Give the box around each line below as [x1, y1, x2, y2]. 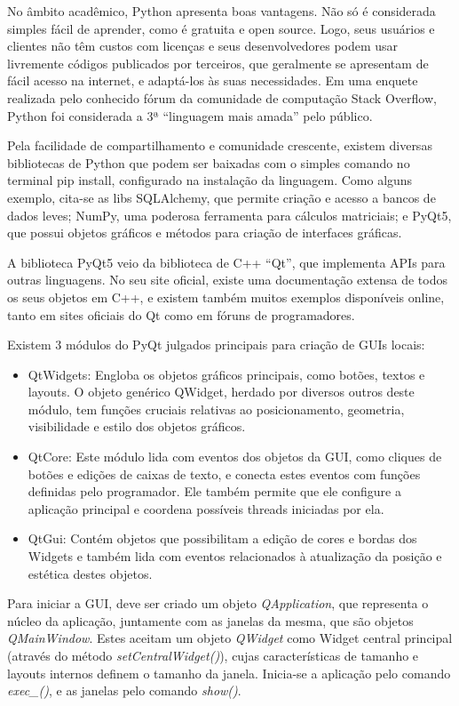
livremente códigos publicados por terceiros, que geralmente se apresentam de [7, 53, 429, 72]
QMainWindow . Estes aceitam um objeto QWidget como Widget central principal [7, 629, 453, 647]
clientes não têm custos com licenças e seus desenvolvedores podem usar [7, 36, 399, 55]
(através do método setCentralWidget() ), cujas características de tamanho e [7, 646, 419, 664]
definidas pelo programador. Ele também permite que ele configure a [28, 482, 401, 501]
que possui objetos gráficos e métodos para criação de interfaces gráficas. [7, 223, 402, 242]
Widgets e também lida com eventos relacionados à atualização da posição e [28, 547, 442, 566]
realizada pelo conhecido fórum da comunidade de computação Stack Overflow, [7, 88, 437, 107]
